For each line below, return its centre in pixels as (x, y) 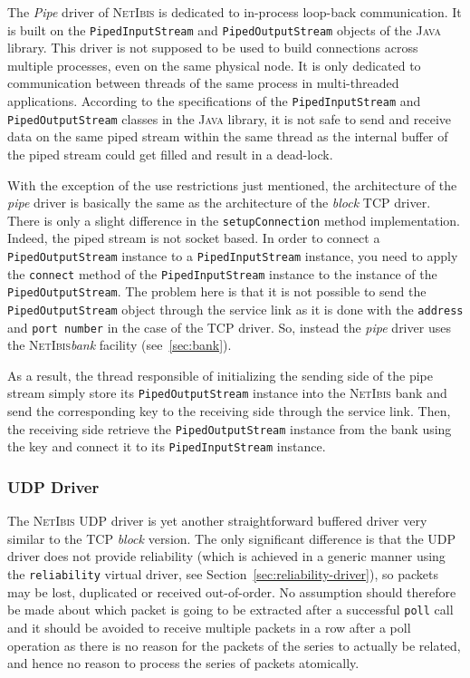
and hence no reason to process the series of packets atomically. (183, 663)
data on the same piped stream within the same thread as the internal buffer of (228, 136)
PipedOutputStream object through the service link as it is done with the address (235, 309)
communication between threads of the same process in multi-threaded (203, 83)
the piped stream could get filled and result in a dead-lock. (170, 154)
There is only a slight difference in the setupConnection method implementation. (234, 220)
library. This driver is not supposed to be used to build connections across (213, 48)
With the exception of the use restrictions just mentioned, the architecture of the (232, 184)
